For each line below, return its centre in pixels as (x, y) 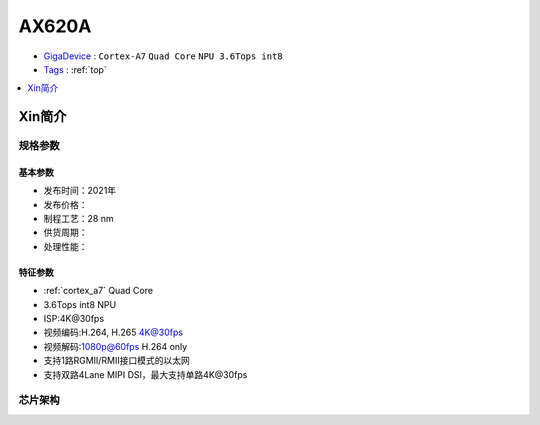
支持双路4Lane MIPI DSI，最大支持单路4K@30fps (145, 374)
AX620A (55, 26)
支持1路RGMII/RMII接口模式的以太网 (116, 361)
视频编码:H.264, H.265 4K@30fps (113, 332)
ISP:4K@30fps (74, 319)
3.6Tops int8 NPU (80, 304)
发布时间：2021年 (80, 191)
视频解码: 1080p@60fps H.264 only (115, 346)
